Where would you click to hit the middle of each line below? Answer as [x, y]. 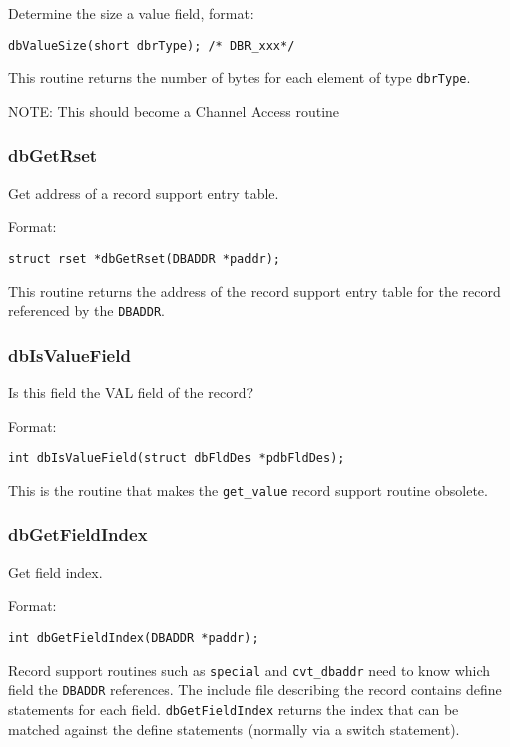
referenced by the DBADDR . [86, 310]
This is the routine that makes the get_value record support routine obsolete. [248, 489]
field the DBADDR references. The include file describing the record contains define [255, 689]
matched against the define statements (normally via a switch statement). [234, 728]
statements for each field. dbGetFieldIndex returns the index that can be [233, 708]
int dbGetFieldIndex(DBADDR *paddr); [133, 637]
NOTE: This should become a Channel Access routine [174, 110]
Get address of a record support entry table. [143, 192]
